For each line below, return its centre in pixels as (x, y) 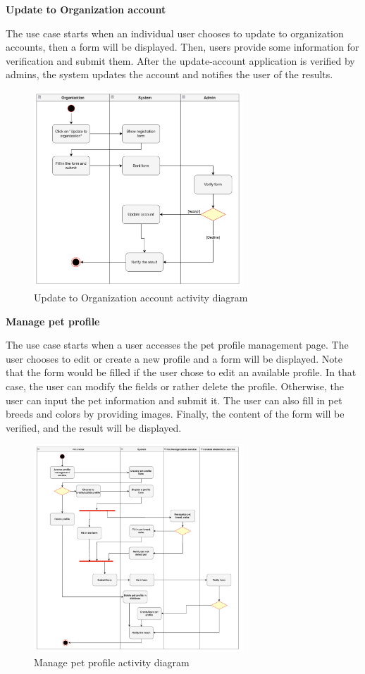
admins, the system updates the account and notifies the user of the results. (169, 74)
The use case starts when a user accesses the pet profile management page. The (177, 345)
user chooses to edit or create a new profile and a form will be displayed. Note (174, 358)
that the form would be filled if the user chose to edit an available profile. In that (181, 372)
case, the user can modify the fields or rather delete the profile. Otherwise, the (175, 386)
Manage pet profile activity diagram (112, 662)
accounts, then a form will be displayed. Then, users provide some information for (182, 47)
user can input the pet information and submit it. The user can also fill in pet (174, 400)
